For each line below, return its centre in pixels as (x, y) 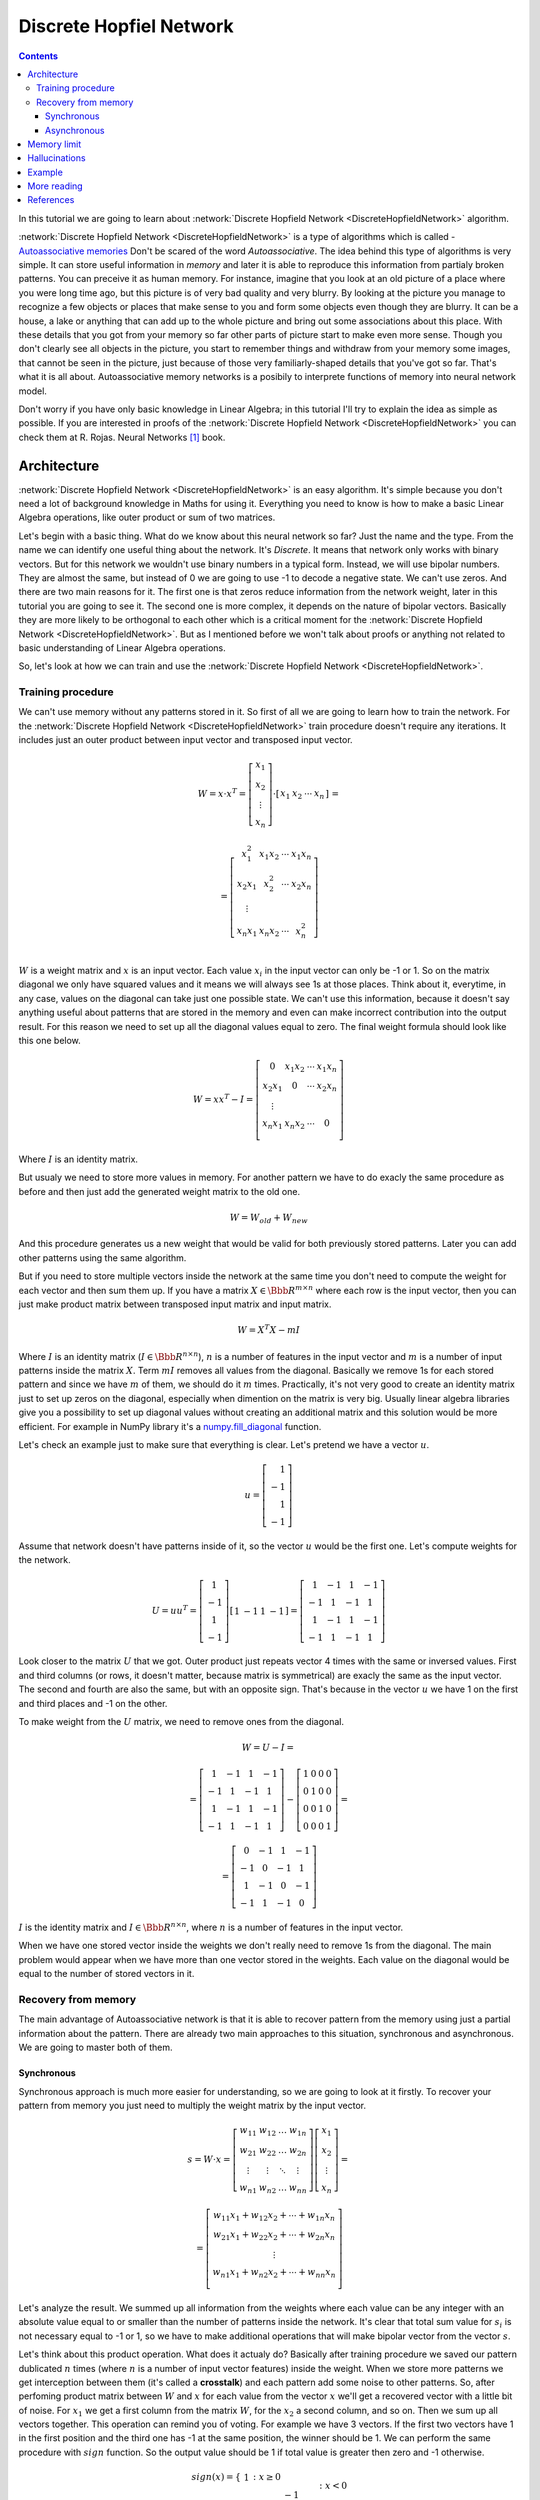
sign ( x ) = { (216, 2477)
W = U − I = (268, 1748)
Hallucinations (56, 158)
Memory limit (54, 144)
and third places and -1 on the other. (93, 1703)
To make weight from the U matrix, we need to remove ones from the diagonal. (181, 1721)
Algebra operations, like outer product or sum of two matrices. (147, 517)
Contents (38, 56)
